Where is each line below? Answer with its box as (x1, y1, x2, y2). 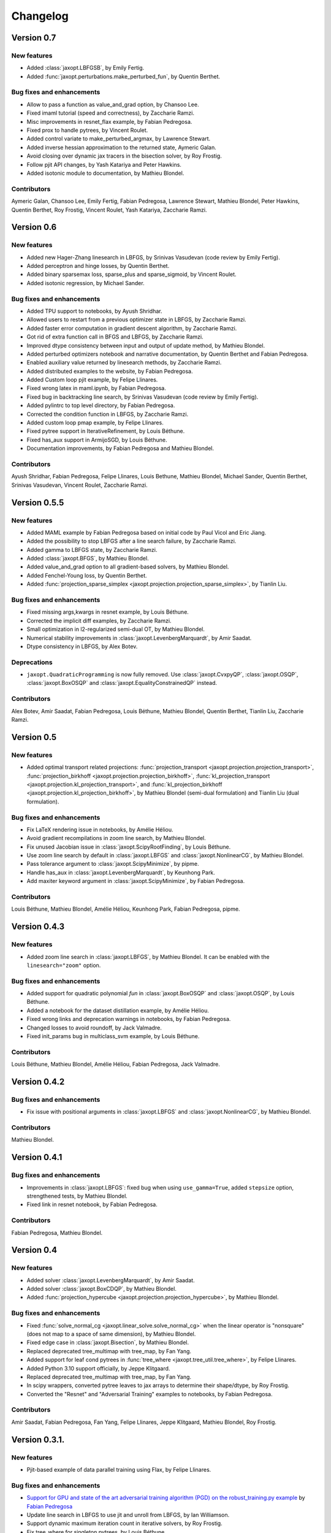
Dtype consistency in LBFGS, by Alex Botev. (26, 643, 138, 650)
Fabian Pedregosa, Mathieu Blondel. (11, 1229, 103, 1236)
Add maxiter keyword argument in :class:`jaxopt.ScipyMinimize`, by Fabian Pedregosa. (26, 877, 245, 885)
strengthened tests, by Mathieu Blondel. (26, 1192, 128, 1199)
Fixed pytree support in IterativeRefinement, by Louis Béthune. (26, 427, 185, 435)
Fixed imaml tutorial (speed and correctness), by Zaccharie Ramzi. (26, 109, 194, 117)
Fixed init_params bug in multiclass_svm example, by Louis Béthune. (26, 1033, 200, 1039)
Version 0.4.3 (11, 922, 64, 932)
